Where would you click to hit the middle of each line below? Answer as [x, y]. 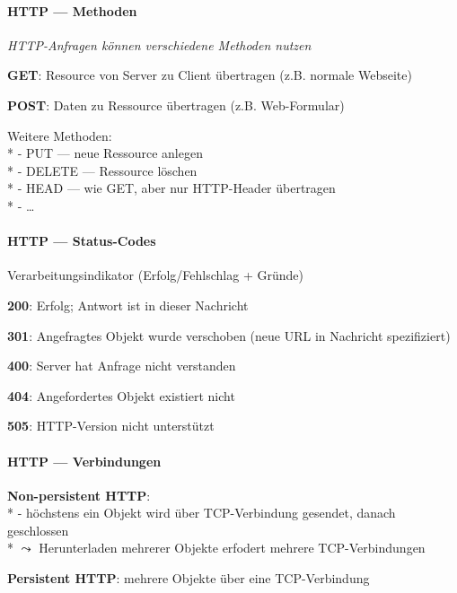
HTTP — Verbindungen [84, 461]
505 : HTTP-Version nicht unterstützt [111, 426]
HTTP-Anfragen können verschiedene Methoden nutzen [159, 44]
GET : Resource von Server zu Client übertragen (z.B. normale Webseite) [210, 75]
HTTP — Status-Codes [82, 241]
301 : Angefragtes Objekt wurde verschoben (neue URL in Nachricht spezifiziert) [229, 335]
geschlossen [38, 530]
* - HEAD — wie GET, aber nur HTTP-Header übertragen [171, 188]
